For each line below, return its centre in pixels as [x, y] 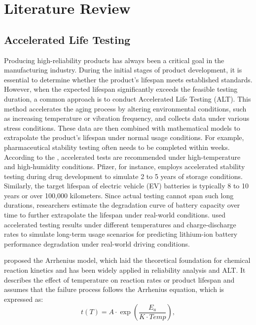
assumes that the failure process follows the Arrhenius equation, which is [114, 289]
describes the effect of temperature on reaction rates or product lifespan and [119, 279]
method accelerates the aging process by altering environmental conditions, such [125, 108]
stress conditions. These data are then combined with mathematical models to [122, 127]
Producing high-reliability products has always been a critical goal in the [114, 60]
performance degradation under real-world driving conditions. [97, 243]
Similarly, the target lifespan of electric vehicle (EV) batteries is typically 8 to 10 [127, 186]
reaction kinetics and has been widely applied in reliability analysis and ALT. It [125, 270]
